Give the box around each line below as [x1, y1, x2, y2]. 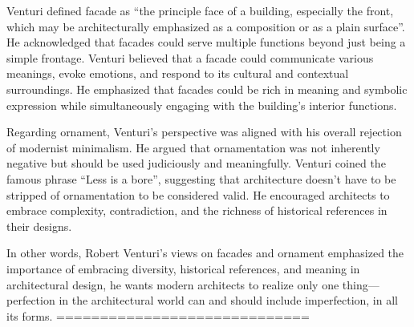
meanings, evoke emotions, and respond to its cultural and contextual [6, 65, 349, 82]
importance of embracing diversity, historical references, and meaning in [6, 260, 360, 277]
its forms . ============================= [6, 307, 310, 324]
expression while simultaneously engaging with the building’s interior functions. [6, 96, 397, 113]
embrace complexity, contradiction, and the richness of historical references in [6, 202, 388, 219]
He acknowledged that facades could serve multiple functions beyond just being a [6, 34, 406, 50]
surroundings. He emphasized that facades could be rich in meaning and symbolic [6, 80, 408, 97]
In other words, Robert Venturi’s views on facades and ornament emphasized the [6, 244, 404, 261]
